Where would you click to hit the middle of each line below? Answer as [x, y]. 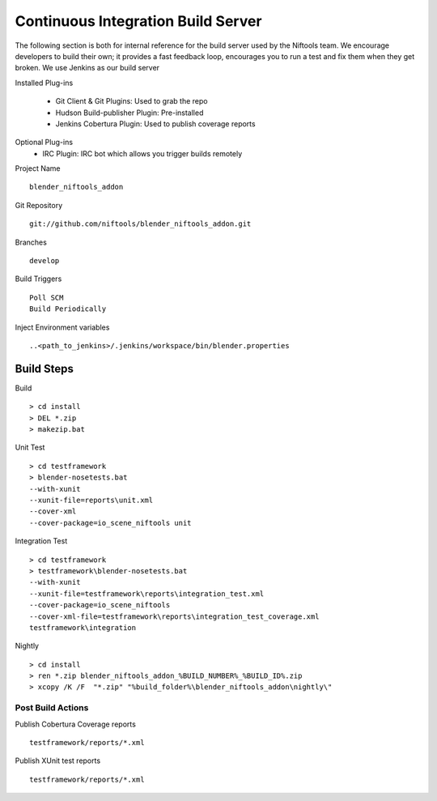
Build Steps [45, 369]
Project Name [38, 168]
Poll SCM [47, 297]
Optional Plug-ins [44, 143]
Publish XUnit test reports [58, 761]
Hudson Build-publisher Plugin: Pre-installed [129, 113]
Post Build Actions [52, 708]
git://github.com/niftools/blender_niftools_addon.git [140, 224]
